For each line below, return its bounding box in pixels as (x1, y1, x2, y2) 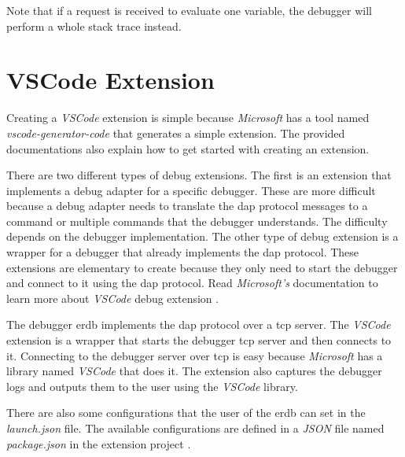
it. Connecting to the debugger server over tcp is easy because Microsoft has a (6, 347, 383, 363)
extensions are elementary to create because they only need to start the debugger (6, 259, 398, 275)
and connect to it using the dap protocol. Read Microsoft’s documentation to (6, 275, 378, 291)
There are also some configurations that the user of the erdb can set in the (6, 404, 366, 421)
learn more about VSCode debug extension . (6, 289, 219, 306)
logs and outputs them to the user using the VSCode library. (6, 378, 298, 394)
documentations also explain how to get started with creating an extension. (6, 140, 370, 157)
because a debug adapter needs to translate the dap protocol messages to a (6, 197, 368, 214)
